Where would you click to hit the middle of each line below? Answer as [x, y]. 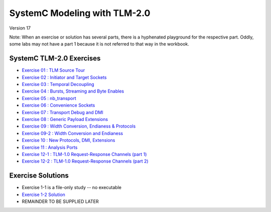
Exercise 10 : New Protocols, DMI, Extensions [69, 140]
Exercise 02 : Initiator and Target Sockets [64, 77]
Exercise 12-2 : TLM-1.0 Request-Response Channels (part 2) [85, 161]
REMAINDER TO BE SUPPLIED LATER [60, 201]
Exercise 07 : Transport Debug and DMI [63, 112]
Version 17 [20, 28]
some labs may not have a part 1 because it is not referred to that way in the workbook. [99, 44]
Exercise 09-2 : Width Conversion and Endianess [72, 133]
